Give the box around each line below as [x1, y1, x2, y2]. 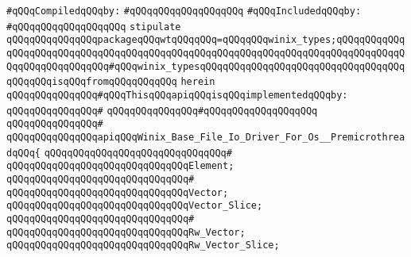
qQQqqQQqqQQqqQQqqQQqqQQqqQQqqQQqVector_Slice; [6, 200, 263, 212]
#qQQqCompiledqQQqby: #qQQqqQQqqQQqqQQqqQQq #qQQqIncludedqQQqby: [6, 6, 362, 17]
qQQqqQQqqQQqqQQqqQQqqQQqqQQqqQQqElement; [6, 160, 235, 172]
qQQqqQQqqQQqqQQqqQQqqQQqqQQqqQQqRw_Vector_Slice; [6, 240, 280, 251]
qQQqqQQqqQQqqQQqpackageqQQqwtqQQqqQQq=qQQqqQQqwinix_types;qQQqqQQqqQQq [6, 34, 405, 46]
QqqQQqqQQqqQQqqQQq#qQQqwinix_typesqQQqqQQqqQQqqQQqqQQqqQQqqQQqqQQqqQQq [6, 60, 405, 72]
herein [180, 76, 215, 88]
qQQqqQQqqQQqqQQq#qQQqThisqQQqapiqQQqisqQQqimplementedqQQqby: [6, 89, 348, 101]
